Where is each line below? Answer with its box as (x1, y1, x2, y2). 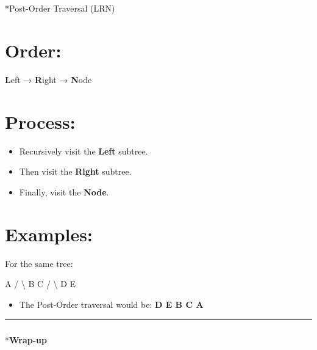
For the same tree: (5, 257, 73, 269)
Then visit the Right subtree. (19, 165, 132, 178)
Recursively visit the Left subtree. (19, 144, 148, 157)
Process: (5, 109, 76, 134)
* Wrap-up (5, 333, 47, 346)
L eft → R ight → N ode (5, 73, 92, 86)
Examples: (5, 221, 93, 246)
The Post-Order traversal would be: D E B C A (19, 297, 204, 310)
